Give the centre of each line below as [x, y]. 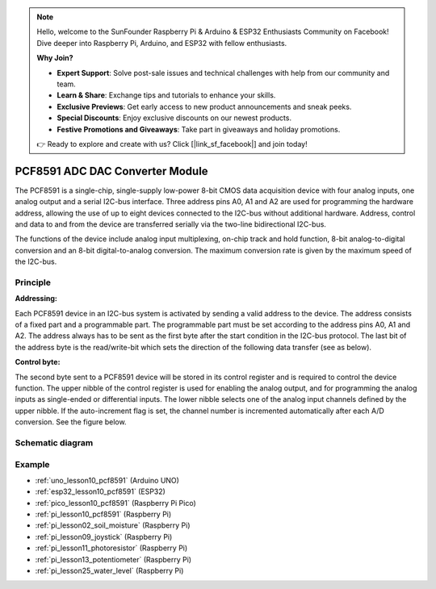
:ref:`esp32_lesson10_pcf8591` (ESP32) [100, 491]
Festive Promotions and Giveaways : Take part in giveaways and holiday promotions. [199, 129]
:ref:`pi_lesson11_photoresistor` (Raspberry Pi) [111, 548]
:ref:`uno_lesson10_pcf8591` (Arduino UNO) [107, 480]
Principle [33, 282]
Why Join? [55, 58]
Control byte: [38, 362]
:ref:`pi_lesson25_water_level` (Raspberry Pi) [109, 571]
